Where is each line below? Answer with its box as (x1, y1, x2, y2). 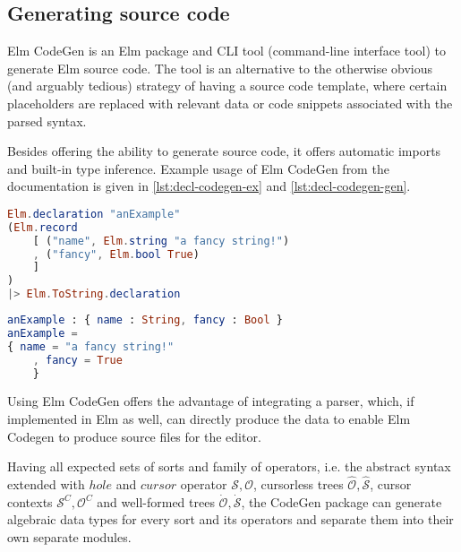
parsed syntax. (7, 111, 87, 130)
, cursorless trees (252, 475, 344, 494)
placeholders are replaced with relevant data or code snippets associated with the (7, 93, 453, 112)
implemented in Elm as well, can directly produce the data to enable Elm (7, 410, 411, 428)
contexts (7, 492, 53, 511)
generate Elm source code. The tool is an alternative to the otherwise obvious (7, 58, 433, 77)
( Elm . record (7, 220, 78, 234)
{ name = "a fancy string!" (7, 340, 175, 353)
